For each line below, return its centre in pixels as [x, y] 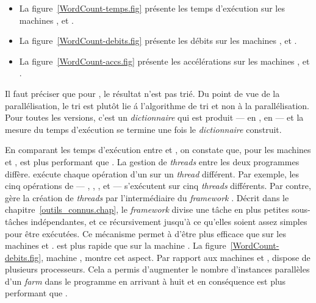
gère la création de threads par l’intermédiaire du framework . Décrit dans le [147, 197]
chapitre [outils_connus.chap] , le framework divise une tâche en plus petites [147, 209]
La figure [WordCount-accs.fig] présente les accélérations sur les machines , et [164, 61]
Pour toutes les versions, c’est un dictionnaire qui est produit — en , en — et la [154, 117]
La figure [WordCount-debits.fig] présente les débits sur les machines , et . [158, 41]
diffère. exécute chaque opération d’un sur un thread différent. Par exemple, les [152, 173]
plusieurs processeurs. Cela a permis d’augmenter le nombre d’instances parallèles [157, 269]
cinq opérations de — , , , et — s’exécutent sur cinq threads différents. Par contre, [158, 186]
